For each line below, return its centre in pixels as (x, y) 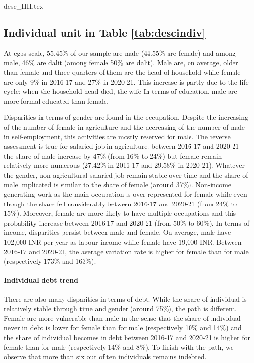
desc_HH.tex (24, 6)
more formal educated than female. (56, 101)
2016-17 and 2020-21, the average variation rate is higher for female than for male (126, 251)
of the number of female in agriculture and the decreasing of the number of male (124, 126)
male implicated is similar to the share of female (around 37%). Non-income (118, 184)
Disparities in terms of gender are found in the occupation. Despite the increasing (126, 117)
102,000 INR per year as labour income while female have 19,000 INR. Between (123, 242)
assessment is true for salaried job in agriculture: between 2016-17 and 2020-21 (122, 146)
